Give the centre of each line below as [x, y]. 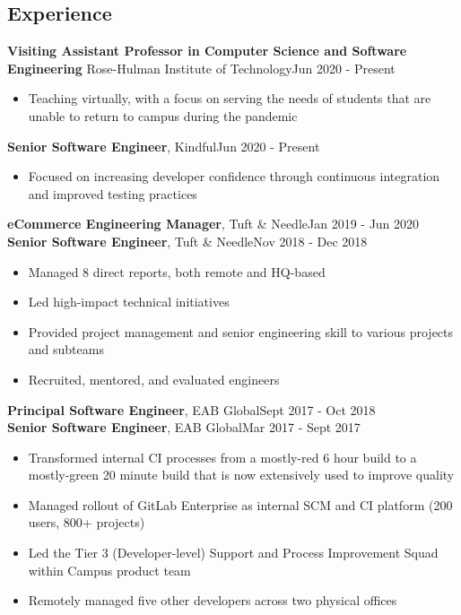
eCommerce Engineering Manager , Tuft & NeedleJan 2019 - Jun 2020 [213, 224]
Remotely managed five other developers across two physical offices [213, 600]
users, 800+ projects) [87, 522]
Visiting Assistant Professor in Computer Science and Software [207, 51]
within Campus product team [109, 570]
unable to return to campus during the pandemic [163, 115]
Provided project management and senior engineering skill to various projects [241, 331]
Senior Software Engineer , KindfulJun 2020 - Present [164, 146]
